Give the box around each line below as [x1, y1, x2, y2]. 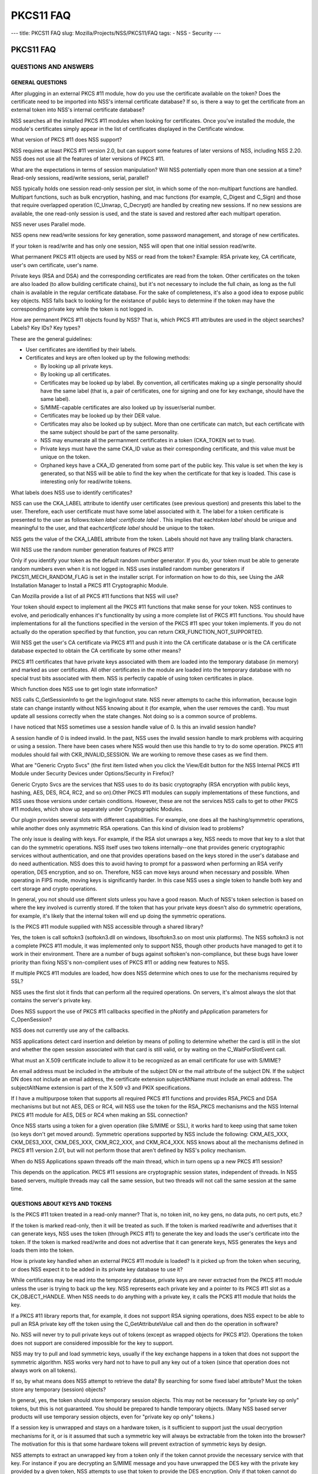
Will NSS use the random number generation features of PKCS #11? [11, 546, 174, 554]
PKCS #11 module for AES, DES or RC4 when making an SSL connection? [11, 1111, 188, 1118]
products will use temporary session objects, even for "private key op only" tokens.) [11, 1413, 215, 1420]
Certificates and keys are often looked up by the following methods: [25, 354, 190, 361]
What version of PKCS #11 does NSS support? [11, 136, 122, 143]
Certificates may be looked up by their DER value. [40, 412, 161, 419]
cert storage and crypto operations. [11, 885, 97, 892]
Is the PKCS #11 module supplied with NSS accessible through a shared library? [11, 923, 204, 930]
